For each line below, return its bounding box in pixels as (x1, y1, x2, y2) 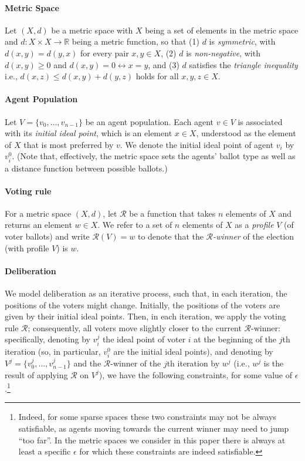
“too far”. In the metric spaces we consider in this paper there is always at (18, 433, 286, 446)
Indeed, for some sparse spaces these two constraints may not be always (18, 410, 276, 423)
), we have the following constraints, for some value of (99, 368, 292, 381)
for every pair (80, 46, 129, 59)
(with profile (5, 241, 49, 254)
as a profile (235, 218, 274, 231)
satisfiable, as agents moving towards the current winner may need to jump (18, 422, 289, 435)
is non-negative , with (186, 46, 260, 59)
